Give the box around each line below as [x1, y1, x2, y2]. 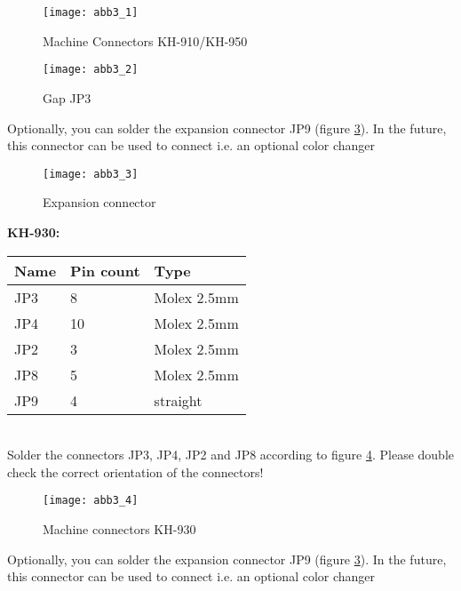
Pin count [70, 260, 140, 281]
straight [154, 389, 203, 411]
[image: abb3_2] [43, 63, 139, 76]
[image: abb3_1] [43, 6, 139, 19]
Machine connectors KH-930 [43, 519, 196, 538]
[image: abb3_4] [43, 494, 139, 507]
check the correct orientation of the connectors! [7, 462, 264, 481]
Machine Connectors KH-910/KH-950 [43, 31, 248, 50]
